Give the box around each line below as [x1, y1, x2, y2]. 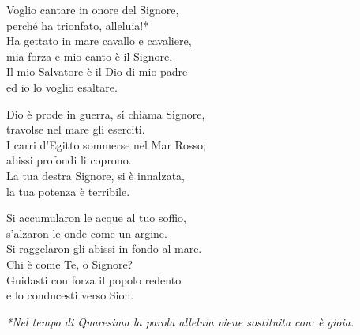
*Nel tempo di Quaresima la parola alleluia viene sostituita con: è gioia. [6, 313, 354, 329]
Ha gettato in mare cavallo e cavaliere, [6, 32, 192, 49]
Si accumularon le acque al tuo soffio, [6, 209, 186, 226]
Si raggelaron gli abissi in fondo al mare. [6, 240, 202, 257]
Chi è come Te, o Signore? [6, 255, 133, 272]
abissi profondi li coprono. [6, 152, 132, 168]
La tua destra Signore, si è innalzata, [6, 167, 185, 183]
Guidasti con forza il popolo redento [6, 271, 182, 288]
